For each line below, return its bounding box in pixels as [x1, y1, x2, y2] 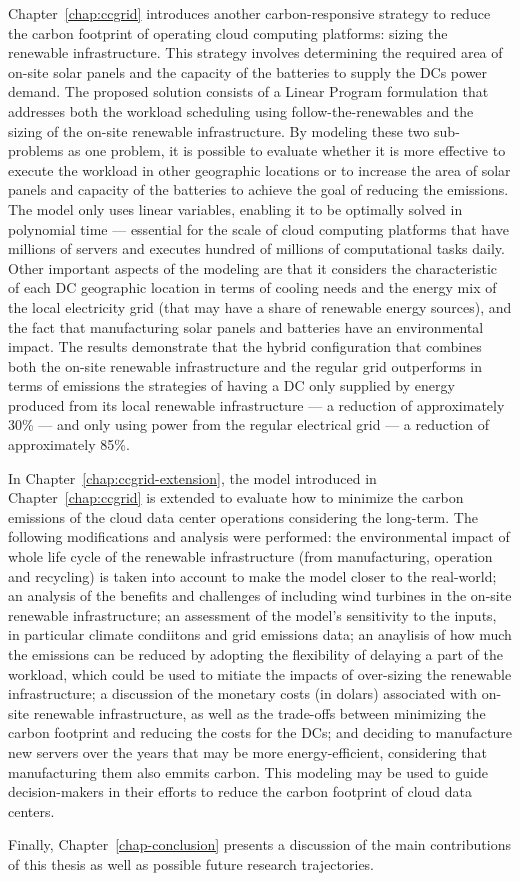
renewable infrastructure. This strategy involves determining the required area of [8, 42, 503, 63]
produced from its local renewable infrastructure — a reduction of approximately [8, 394, 505, 415]
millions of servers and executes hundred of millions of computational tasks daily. [8, 238, 505, 259]
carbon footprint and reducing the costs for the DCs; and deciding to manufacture [8, 722, 512, 743]
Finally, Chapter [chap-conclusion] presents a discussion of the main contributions [8, 834, 511, 855]
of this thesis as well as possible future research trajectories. [8, 853, 375, 874]
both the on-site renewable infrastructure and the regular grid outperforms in [8, 355, 482, 376]
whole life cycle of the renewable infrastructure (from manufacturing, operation [8, 546, 493, 567]
